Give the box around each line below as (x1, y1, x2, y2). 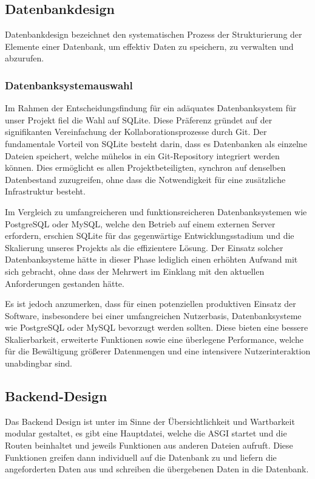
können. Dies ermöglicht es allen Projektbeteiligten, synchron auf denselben (5, 161, 286, 174)
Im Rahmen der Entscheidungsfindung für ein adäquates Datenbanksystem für (5, 102, 297, 114)
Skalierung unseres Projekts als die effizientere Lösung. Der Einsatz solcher (5, 241, 283, 253)
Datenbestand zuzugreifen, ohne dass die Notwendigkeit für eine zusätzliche (5, 173, 286, 185)
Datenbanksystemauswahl (5, 77, 133, 92)
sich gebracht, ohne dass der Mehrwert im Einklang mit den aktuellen (5, 264, 265, 277)
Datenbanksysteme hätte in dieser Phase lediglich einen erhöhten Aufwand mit (5, 253, 298, 266)
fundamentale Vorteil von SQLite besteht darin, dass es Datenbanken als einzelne (5, 137, 307, 150)
